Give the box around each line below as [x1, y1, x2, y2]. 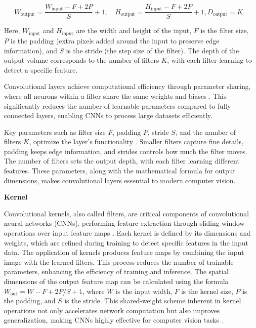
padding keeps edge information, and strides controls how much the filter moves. [4, 146, 248, 156]
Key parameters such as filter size [4, 126, 106, 137]
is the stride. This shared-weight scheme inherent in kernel [64, 295, 241, 306]
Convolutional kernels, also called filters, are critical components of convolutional [4, 208, 249, 218]
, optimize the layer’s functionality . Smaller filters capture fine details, [29, 136, 244, 147]
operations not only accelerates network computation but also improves [4, 305, 220, 315]
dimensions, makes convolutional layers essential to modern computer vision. [4, 175, 236, 185]
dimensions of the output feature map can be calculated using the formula [4, 276, 229, 286]
